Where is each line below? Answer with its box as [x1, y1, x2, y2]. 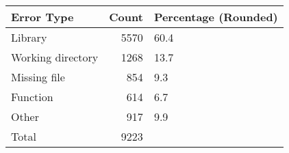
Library [11, 29, 47, 45]
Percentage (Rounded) [153, 9, 278, 25]
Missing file [11, 69, 65, 85]
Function [11, 89, 53, 105]
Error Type [11, 9, 74, 25]
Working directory [11, 49, 99, 65]
